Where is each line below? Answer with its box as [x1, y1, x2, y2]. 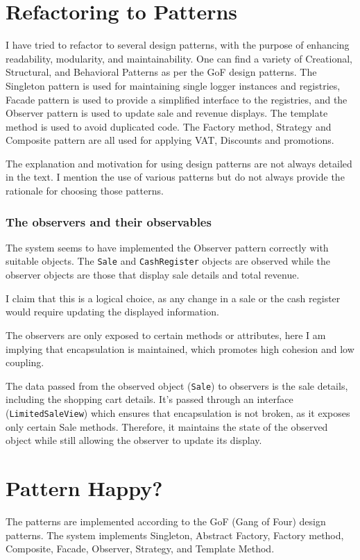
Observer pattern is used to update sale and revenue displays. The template [6, 106, 328, 120]
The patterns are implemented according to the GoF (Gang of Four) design [6, 513, 326, 528]
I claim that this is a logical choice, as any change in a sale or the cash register [6, 290, 341, 305]
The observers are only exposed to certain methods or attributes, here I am [6, 327, 326, 342]
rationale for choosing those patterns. [6, 183, 164, 198]
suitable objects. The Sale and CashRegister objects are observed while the [6, 254, 331, 268]
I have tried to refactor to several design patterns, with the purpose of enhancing [6, 38, 350, 52]
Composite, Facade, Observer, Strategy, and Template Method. [6, 541, 275, 556]
